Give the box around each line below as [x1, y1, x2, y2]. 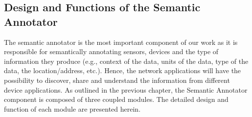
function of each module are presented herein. [4, 103, 141, 114]
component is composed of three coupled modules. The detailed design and [4, 94, 229, 104]
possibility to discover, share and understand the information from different [4, 75, 230, 85]
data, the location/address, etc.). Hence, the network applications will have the [4, 65, 241, 76]
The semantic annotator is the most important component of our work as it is [4, 37, 238, 47]
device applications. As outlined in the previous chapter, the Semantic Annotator [4, 84, 248, 95]
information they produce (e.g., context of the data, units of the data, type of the [4, 56, 249, 66]
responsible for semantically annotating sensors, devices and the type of [4, 46, 219, 57]
